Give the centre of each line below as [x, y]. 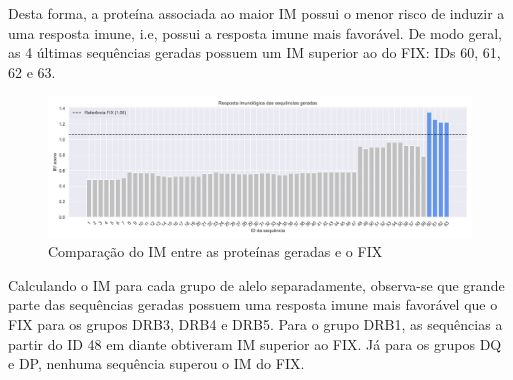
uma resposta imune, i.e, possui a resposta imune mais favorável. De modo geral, [255, 32]
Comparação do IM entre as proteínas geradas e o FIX [215, 251]
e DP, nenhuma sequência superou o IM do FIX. [156, 363]
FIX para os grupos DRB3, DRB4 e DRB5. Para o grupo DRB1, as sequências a [255, 323]
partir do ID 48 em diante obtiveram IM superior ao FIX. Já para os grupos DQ [255, 343]
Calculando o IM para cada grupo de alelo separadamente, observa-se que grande [256, 284]
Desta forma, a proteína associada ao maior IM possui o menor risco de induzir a [256, 13]
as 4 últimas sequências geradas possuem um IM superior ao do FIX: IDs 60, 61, [254, 52]
